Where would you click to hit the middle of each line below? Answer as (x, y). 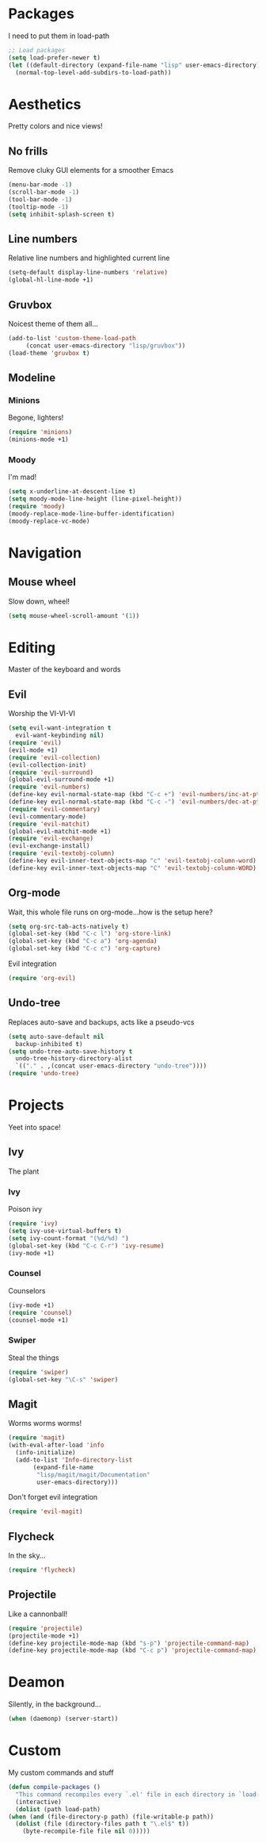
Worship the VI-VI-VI (42, 714)
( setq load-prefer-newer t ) (55, 57)
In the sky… (27, 1556)
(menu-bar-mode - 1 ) (40, 185)
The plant (24, 1171)
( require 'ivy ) (33, 1224)
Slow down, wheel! (39, 601)
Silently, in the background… (55, 1704)
